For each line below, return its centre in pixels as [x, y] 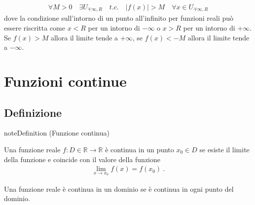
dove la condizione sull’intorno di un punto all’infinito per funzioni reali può [119, 18]
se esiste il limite [224, 150]
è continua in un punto [140, 150]
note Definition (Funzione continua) [57, 133]
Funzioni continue [65, 81]
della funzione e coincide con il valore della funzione [82, 159]
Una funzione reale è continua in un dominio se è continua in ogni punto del [119, 188]
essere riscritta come [35, 28]
